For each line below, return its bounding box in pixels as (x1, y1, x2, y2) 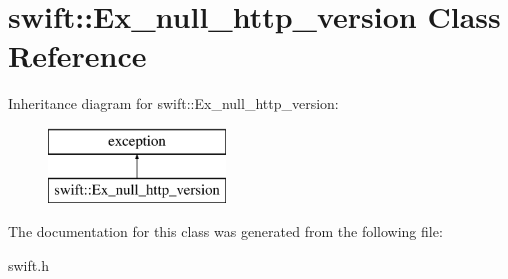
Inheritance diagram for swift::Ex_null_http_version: (8, 93, 339, 114)
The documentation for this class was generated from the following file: (8, 221, 443, 242)
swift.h (8, 254, 49, 275)
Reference (8, 35, 147, 76)
